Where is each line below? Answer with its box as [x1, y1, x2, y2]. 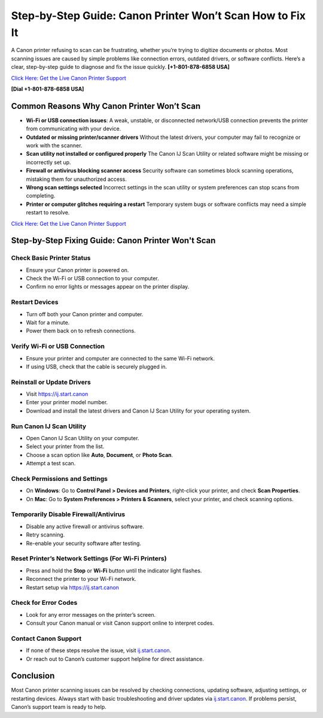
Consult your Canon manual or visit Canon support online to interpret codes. [26, 620, 215, 627]
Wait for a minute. [26, 319, 70, 326]
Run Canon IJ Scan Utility [11, 422, 87, 431]
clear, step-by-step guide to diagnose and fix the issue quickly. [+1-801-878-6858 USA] [11, 63, 230, 71]
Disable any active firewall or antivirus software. [26, 523, 145, 530]
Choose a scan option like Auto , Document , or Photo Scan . [26, 451, 173, 458]
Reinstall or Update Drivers [11, 378, 91, 386]
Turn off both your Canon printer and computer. [26, 310, 144, 317]
